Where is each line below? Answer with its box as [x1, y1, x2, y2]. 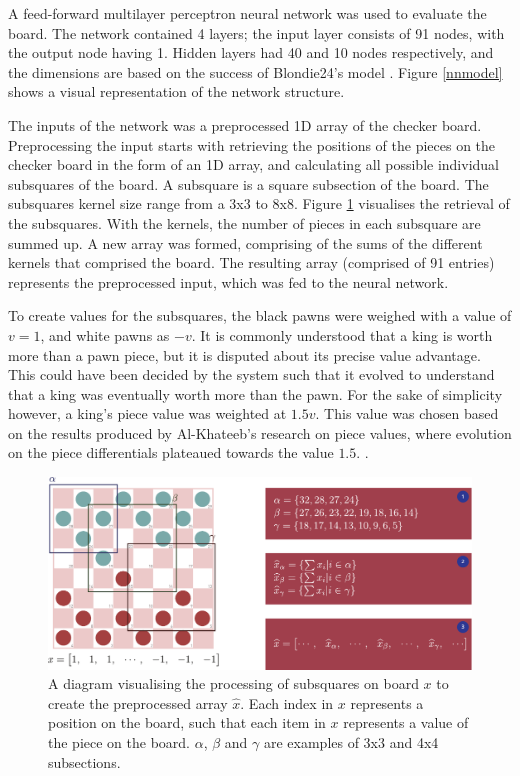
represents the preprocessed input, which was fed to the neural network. [8, 271, 449, 292]
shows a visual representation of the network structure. [8, 81, 345, 102]
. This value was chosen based [315, 403, 499, 424]
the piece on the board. [48, 731, 190, 752]
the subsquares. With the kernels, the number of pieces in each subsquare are [8, 212, 481, 233]
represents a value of [343, 712, 469, 733]
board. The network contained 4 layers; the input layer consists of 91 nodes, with [8, 22, 505, 43]
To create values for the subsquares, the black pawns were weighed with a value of [8, 305, 512, 326]
